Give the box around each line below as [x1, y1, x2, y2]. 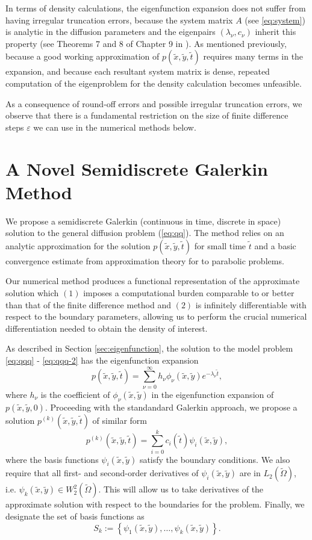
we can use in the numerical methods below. [33, 120, 196, 133]
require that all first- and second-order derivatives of [5, 467, 199, 479]
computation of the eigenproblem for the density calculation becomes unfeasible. [5, 76, 302, 89]
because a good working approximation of [5, 50, 160, 63]
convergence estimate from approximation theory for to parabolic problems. [5, 254, 284, 267]
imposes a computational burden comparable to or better [83, 287, 295, 299]
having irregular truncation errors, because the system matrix [5, 13, 233, 26]
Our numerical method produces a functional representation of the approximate [5, 275, 300, 287]
